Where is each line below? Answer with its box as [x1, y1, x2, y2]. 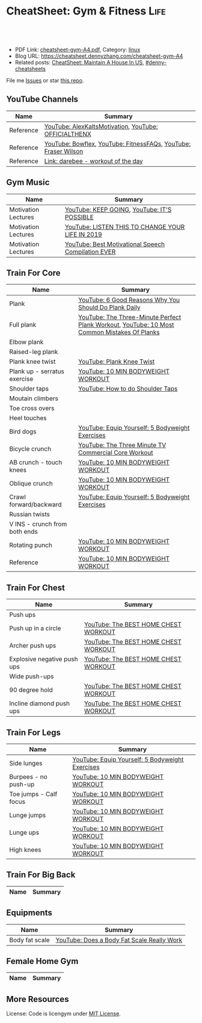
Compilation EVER [64, 247, 116, 256]
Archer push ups [9, 641, 57, 650]
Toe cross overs [9, 404, 55, 413]
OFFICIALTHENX [44, 129, 91, 138]
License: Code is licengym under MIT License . [6, 1010, 121, 1018]
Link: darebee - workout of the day [44, 156, 143, 165]
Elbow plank [9, 338, 44, 347]
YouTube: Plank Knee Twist [78, 357, 155, 366]
